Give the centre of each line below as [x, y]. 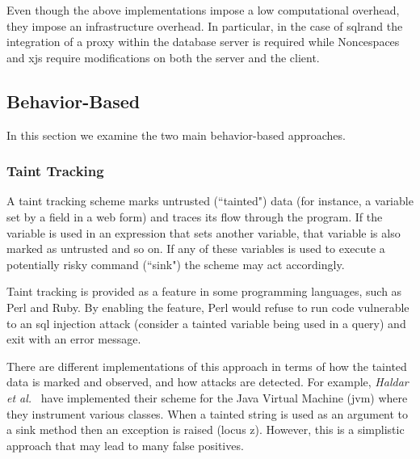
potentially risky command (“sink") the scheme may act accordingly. [176, 264]
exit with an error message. [74, 339]
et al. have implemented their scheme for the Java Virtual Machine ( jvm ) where [207, 397]
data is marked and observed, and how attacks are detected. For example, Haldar [208, 382]
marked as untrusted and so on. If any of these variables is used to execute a [196, 248]
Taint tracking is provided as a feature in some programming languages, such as [204, 291]
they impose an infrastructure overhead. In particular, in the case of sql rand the [205, 25]
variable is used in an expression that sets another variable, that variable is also [204, 232]
